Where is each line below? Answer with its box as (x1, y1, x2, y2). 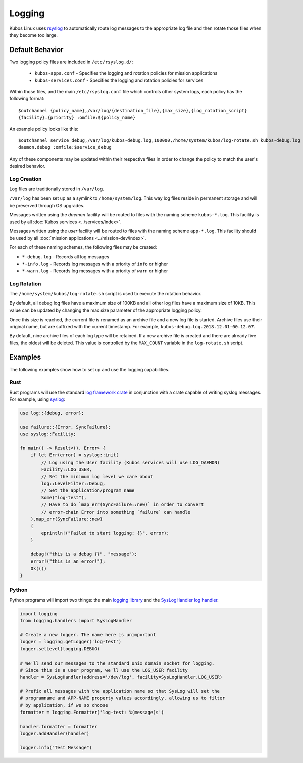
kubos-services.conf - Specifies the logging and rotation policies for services (34, 77, 204, 83)
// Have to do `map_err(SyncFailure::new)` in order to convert (41, 502, 204, 507)
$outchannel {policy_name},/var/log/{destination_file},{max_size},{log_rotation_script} (18, 108, 247, 113)
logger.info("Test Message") (20, 745, 92, 751)
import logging (20, 611, 58, 616)
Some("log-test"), (41, 495, 87, 500)
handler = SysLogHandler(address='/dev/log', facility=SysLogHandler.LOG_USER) (20, 674, 223, 680)
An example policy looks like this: (9, 126, 78, 132)
